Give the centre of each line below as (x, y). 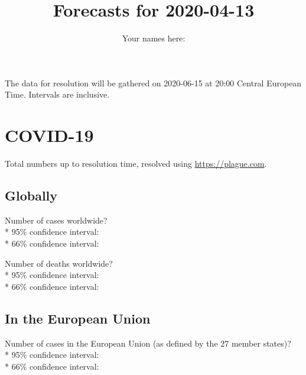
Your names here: (154, 38)
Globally (31, 195)
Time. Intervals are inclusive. (57, 94)
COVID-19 (49, 135)
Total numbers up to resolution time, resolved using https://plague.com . (136, 164)
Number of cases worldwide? (56, 220)
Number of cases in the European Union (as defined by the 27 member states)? (148, 343)
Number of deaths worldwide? (59, 263)
